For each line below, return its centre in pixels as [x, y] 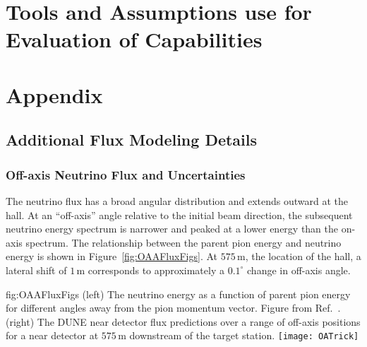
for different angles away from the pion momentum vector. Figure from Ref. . [173, 308]
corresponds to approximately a [156, 270]
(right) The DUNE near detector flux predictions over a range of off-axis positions [183, 321]
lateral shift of [36, 270]
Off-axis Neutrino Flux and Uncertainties [126, 174]
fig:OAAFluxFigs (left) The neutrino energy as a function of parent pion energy [178, 294]
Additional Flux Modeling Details [132, 140]
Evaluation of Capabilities [134, 39]
